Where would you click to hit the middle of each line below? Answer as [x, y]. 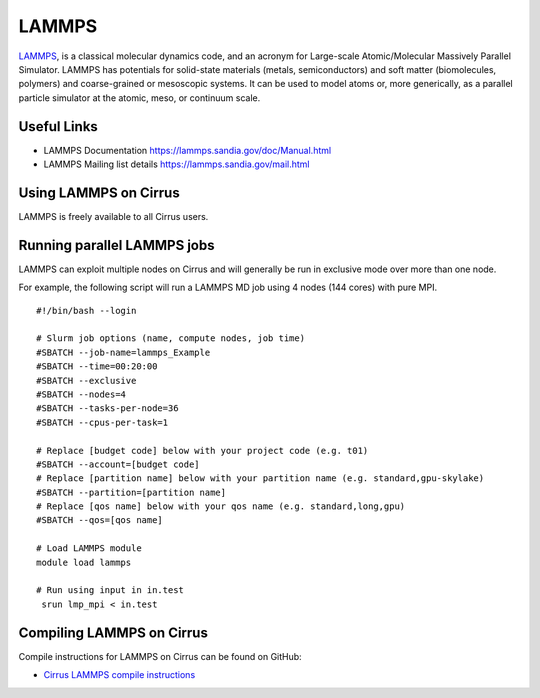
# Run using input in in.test [110, 590]
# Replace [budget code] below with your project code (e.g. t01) [202, 450]
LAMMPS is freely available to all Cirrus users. [113, 216]
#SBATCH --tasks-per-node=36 [107, 408]
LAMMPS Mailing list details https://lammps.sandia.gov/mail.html [176, 164]
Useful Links [58, 126]
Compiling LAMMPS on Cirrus [113, 632]
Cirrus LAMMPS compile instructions [119, 675]
